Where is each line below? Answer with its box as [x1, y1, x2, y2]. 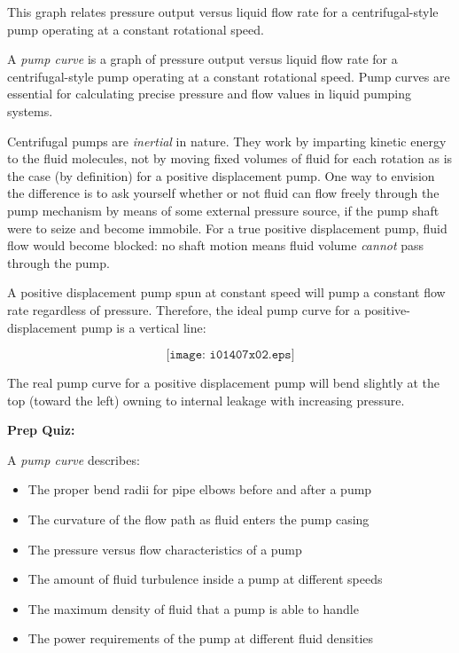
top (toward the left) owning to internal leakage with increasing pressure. [7, 390, 405, 409]
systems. [7, 101, 53, 120]
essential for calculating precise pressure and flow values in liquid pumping [7, 84, 412, 103]
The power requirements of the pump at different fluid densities [27, 629, 374, 648]
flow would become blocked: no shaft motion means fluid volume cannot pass [7, 236, 424, 255]
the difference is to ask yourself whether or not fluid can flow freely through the [7, 184, 440, 202]
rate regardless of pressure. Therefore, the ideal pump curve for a [7, 300, 361, 319]
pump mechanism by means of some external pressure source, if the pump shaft [7, 201, 440, 219]
